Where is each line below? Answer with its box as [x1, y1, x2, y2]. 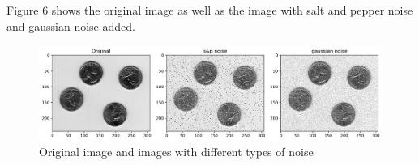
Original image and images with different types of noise [39, 143, 314, 160]
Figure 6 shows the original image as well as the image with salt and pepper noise [6, 2, 413, 19]
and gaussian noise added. [6, 17, 135, 34]
